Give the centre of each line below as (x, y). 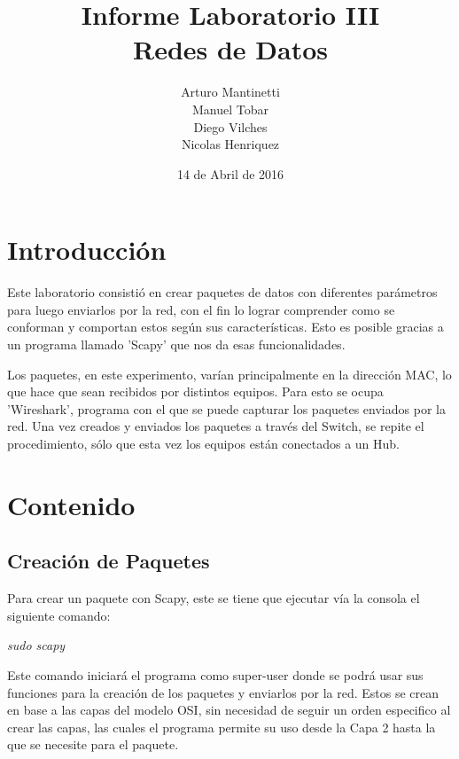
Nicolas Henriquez (230, 144)
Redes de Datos (230, 49)
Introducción (87, 250)
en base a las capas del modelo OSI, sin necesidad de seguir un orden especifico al (229, 710)
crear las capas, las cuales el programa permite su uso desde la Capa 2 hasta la (222, 727)
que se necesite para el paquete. (93, 744)
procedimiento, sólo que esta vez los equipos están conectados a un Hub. (204, 443)
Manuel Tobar (230, 109)
